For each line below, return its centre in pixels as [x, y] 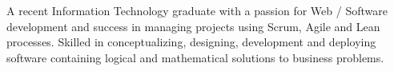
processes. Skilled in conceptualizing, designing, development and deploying [191, 42]
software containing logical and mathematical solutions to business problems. [195, 57]
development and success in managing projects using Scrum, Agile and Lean [193, 26]
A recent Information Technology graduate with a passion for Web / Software [197, 10]
